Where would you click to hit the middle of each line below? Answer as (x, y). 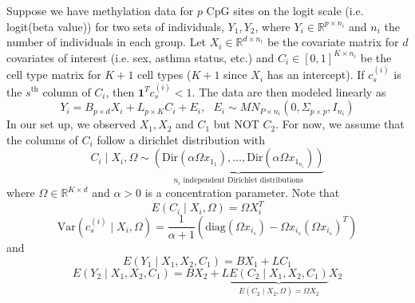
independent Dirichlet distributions (243, 181)
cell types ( (164, 75)
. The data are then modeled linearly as (289, 91)
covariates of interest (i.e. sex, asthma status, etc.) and (140, 57)
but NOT (236, 124)
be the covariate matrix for (333, 42)
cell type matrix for (54, 75)
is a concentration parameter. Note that (242, 193)
